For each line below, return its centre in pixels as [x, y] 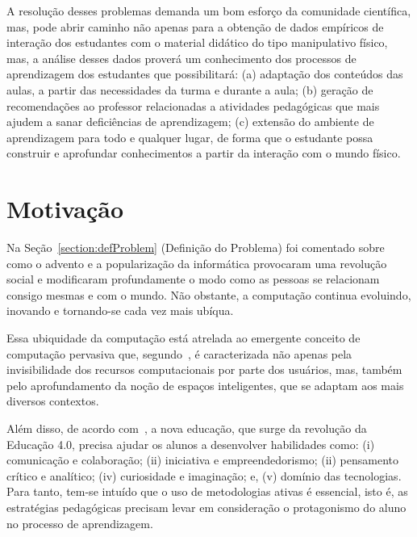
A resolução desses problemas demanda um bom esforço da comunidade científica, [209, 10]
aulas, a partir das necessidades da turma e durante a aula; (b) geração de [190, 89]
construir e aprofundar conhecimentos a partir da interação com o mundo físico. [204, 153]
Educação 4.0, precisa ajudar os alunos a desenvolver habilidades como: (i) [191, 444]
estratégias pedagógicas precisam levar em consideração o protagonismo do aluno [206, 507]
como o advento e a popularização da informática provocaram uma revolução [197, 263]
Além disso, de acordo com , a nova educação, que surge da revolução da [187, 428]
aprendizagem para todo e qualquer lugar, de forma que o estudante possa [190, 137]
